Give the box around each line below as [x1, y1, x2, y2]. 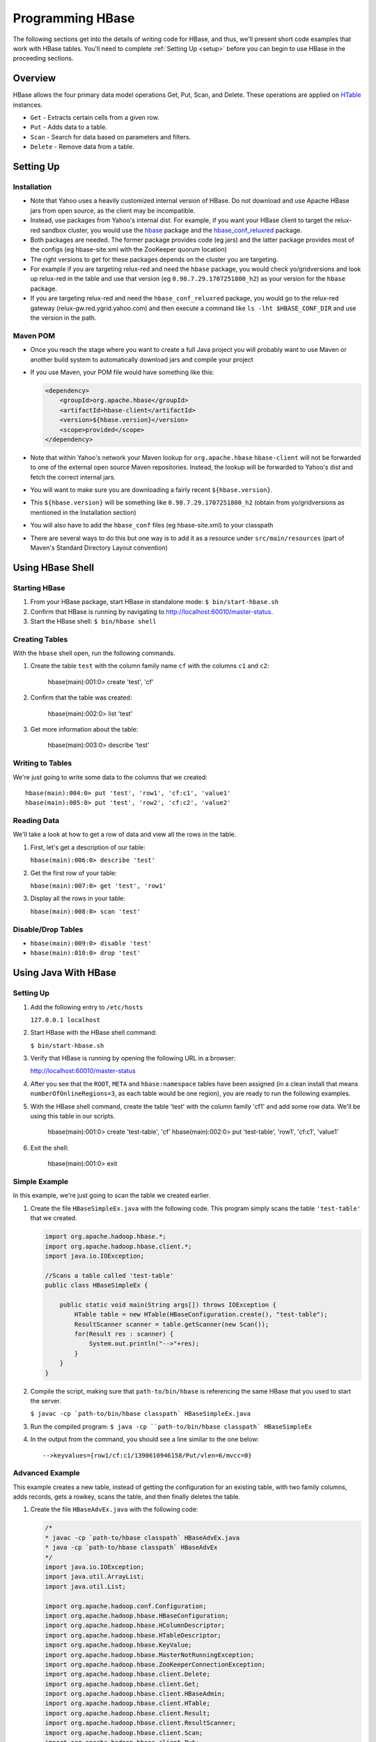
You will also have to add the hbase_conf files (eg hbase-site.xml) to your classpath [30, 521, 274, 530]
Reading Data [13, 816, 59, 826]
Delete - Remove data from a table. [30, 143, 135, 151]
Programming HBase [13, 10, 135, 26]
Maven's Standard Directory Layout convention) [30, 544, 169, 552]
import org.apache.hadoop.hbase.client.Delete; [45, 1670, 210, 1679]
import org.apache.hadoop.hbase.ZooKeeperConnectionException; [45, 1660, 266, 1668]
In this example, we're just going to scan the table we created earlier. [13, 1192, 211, 1200]
